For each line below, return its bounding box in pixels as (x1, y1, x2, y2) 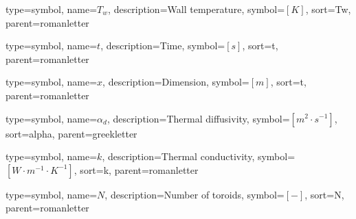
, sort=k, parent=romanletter (74, 162, 199, 177)
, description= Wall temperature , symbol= (108, 2, 285, 16)
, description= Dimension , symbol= (102, 75, 249, 89)
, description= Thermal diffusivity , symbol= (107, 111, 290, 125)
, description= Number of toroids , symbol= (104, 187, 285, 201)
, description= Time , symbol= (100, 38, 225, 53)
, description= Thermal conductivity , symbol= (102, 149, 296, 164)
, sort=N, (304, 187, 344, 201)
